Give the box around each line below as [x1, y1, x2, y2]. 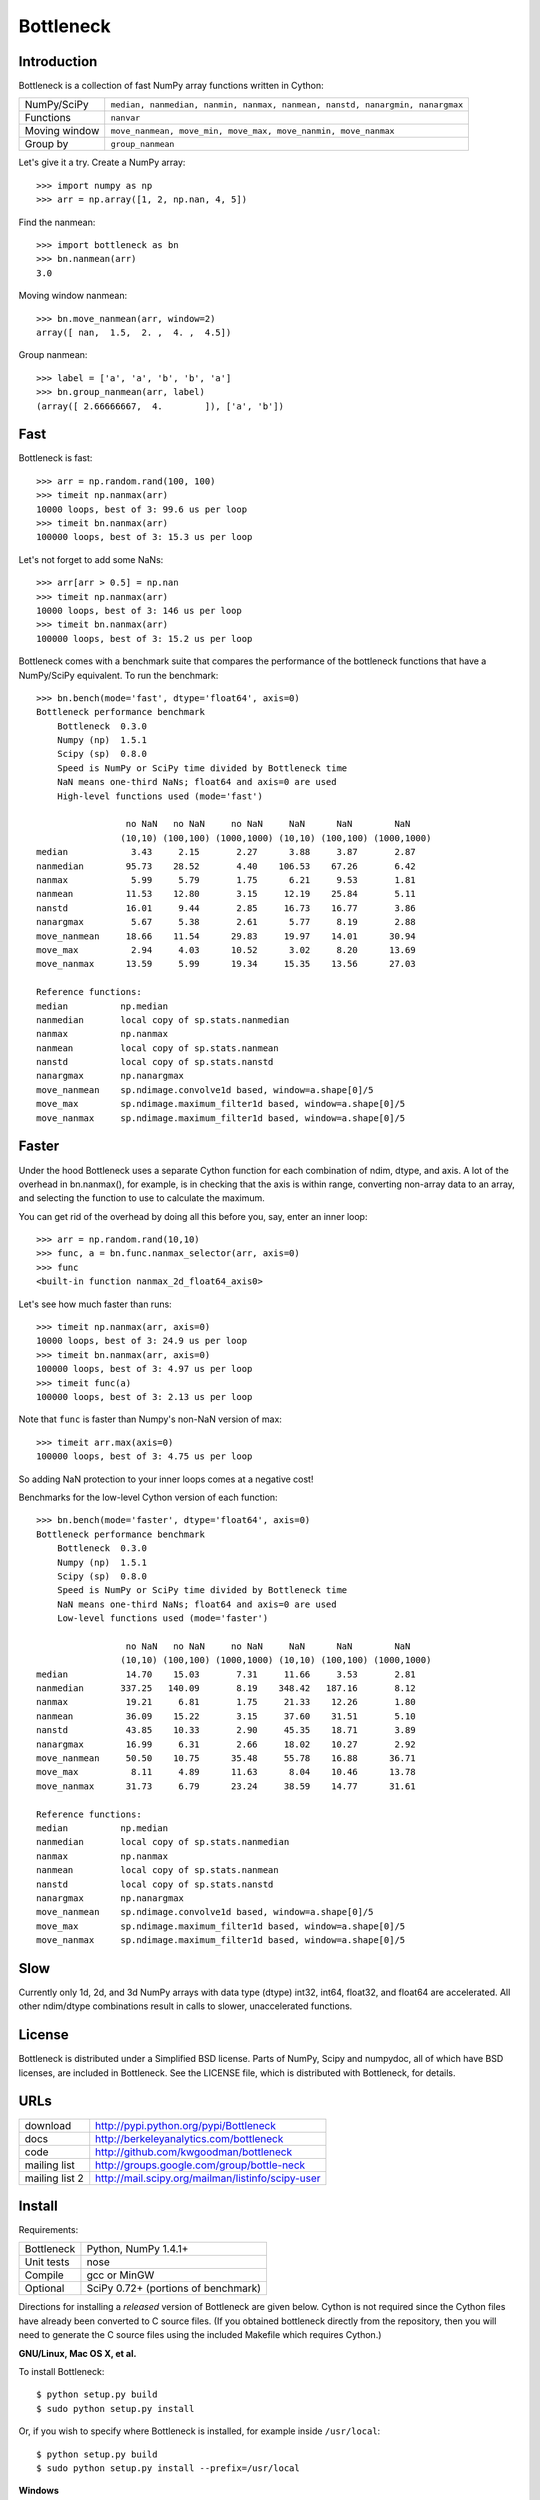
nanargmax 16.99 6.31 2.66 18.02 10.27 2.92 [36, 1738, 416, 1750]
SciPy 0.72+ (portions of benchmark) [86, 2281, 262, 2295]
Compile [24, 2268, 64, 2282]
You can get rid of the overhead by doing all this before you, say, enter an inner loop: [18, 1210, 368, 1222]
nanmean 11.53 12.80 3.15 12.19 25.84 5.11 [36, 888, 416, 900]
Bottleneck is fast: [18, 452, 93, 464]
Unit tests [24, 2255, 70, 2269]
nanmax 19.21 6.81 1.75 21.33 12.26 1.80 [36, 1696, 416, 1708]
